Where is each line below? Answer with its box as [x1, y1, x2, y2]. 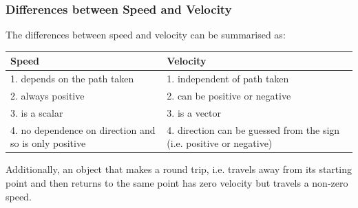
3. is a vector [167, 105, 222, 119]
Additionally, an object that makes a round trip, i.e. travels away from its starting [6, 162, 352, 176]
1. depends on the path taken [10, 71, 134, 86]
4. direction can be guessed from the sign [167, 122, 340, 137]
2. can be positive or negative [167, 89, 291, 102]
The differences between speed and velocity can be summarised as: [6, 27, 286, 42]
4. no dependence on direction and [10, 122, 156, 137]
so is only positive [10, 136, 86, 150]
